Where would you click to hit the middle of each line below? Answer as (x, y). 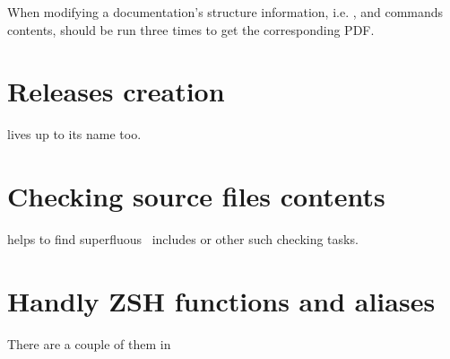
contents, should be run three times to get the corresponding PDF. (191, 29)
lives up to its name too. (74, 134)
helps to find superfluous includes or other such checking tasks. (183, 239)
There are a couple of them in (89, 343)
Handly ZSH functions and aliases (221, 300)
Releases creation (116, 91)
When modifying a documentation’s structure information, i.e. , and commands (225, 12)
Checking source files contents (196, 196)
